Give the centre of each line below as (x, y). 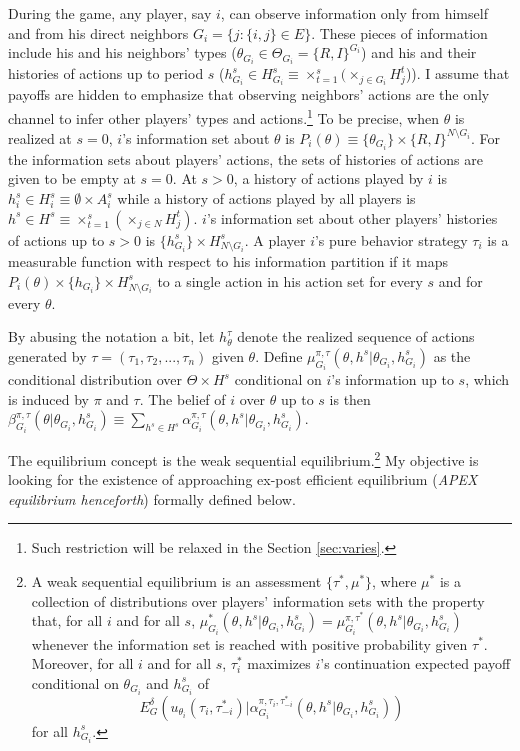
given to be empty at (72, 178)
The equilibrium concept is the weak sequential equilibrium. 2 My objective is (243, 458)
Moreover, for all (82, 663)
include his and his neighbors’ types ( (122, 52)
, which (487, 379)
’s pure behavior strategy (391, 239)
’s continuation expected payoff (415, 663)
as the (452, 355)
